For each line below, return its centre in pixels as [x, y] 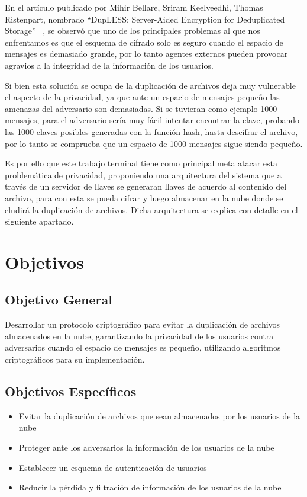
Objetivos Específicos [71, 391]
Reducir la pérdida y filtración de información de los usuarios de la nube [150, 487]
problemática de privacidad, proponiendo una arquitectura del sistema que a [143, 174]
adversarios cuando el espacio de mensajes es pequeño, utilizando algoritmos [143, 347]
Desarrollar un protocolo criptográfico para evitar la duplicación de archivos [143, 324]
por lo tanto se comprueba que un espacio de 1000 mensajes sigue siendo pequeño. [154, 143]
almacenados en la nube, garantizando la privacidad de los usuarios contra [139, 336]
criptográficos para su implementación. [75, 359]
